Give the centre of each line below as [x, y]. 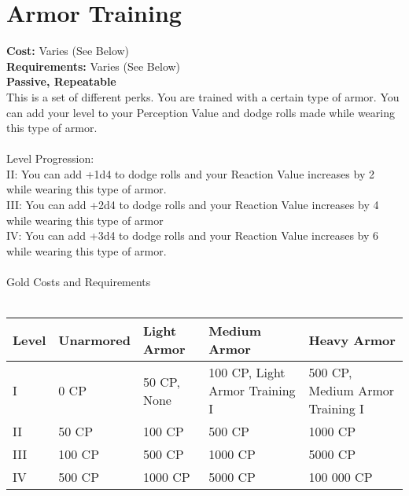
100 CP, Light [247, 373]
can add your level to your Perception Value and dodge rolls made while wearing [201, 112]
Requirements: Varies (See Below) [94, 66]
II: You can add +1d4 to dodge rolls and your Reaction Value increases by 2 [190, 173]
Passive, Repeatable [61, 81]
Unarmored [94, 340]
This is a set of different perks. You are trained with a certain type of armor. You [203, 96]
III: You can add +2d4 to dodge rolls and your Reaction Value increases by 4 [193, 205]
